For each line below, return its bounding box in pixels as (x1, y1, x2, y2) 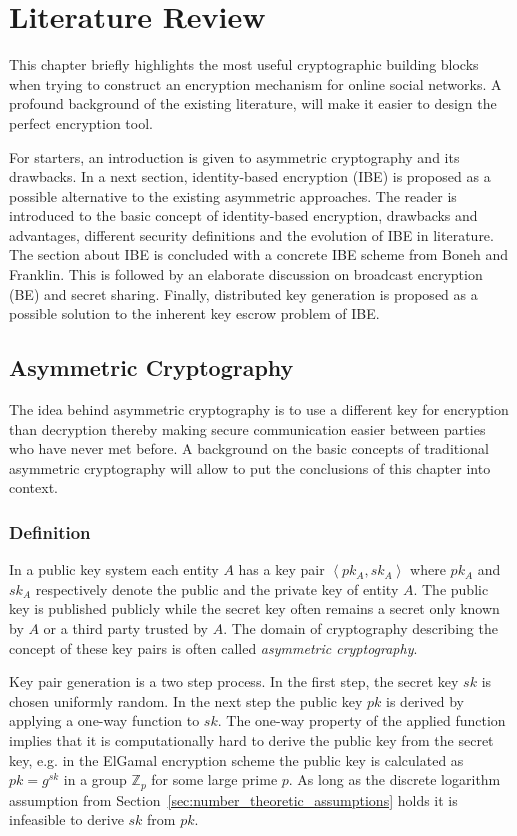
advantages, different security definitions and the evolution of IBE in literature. (9, 224, 494, 245)
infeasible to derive (9, 809, 124, 830)
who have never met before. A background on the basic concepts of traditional (9, 438, 489, 459)
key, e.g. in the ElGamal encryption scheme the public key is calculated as (9, 749, 464, 770)
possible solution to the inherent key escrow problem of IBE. (9, 303, 380, 324)
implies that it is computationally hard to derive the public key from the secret (9, 729, 494, 750)
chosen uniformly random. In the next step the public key (9, 690, 363, 711)
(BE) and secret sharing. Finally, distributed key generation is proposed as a (9, 283, 478, 304)
